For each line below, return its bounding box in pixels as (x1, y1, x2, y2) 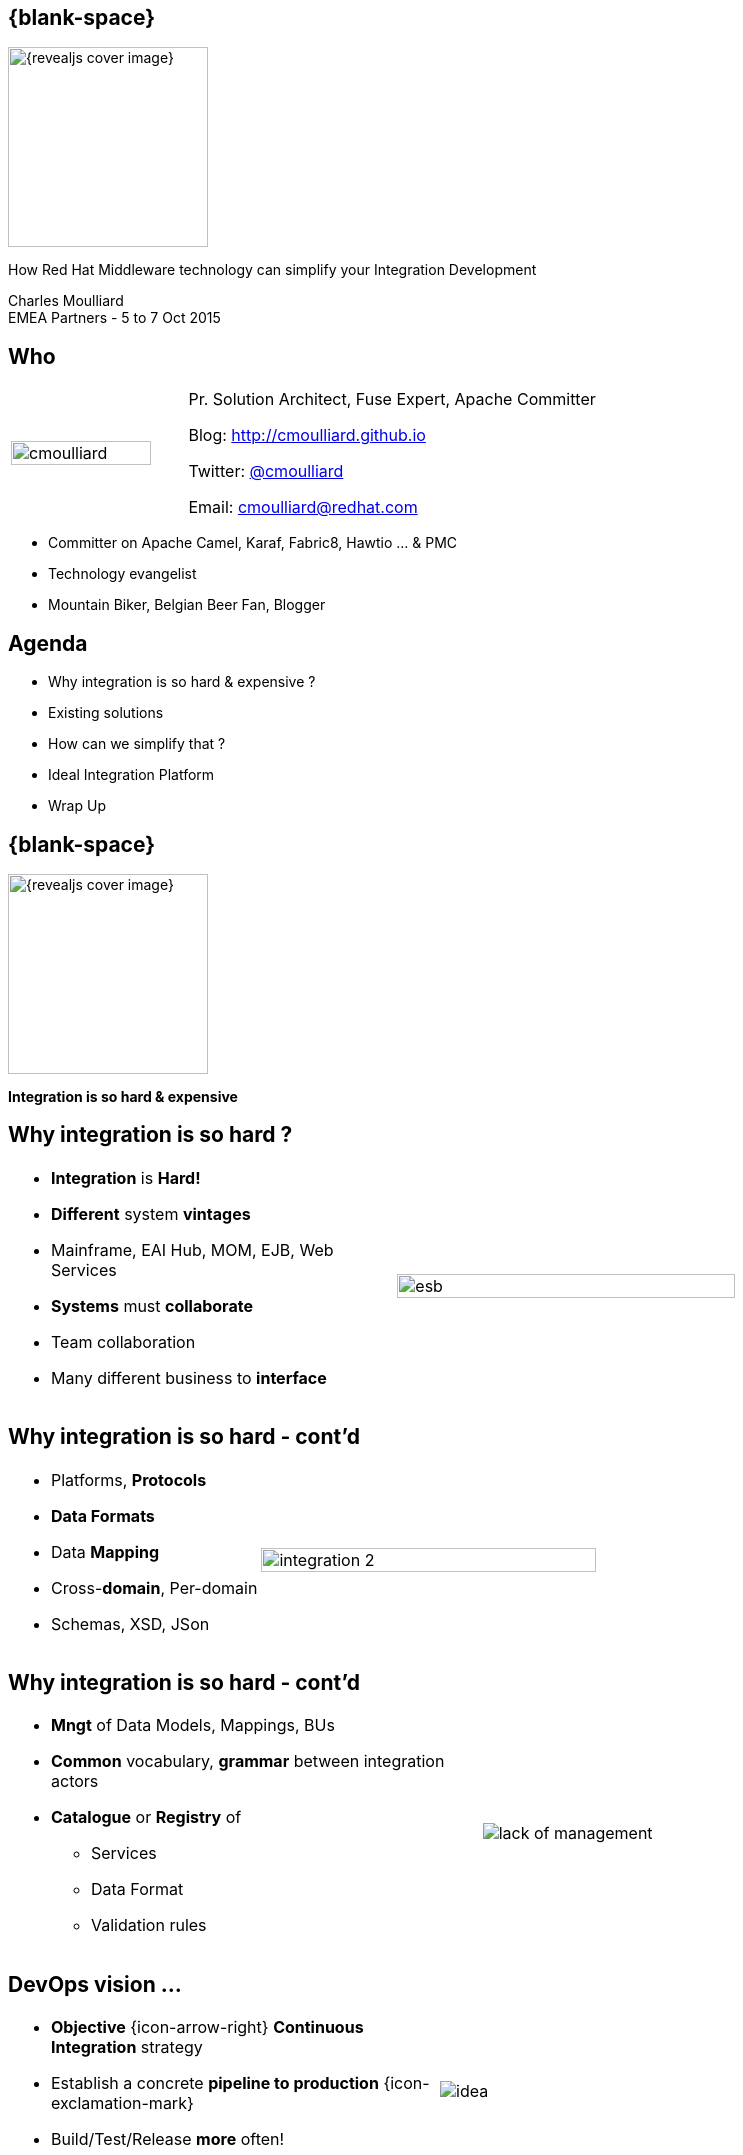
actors (51, 1771, 99, 1792)
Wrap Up (48, 797, 106, 815)
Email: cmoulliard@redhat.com (188, 497, 418, 518)
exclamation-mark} (51, 2093, 194, 2114)
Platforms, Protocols (51, 1469, 207, 1490)
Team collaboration (51, 1331, 196, 1352)
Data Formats (51, 1505, 155, 1526)
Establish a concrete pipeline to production (51, 2073, 379, 2094)
